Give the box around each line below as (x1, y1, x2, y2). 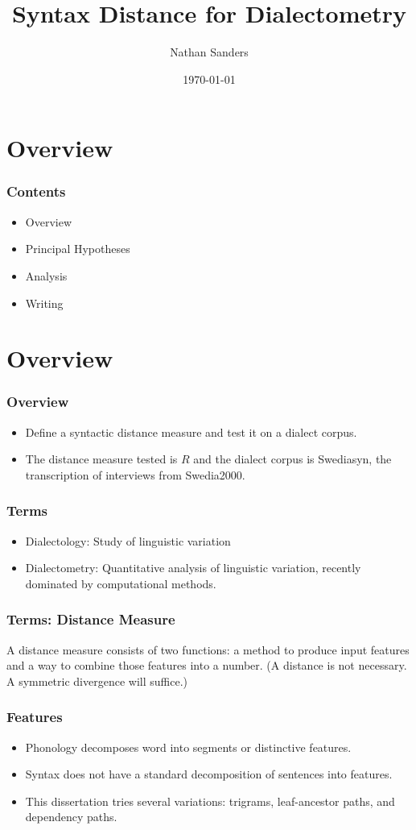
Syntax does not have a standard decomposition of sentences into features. (25, 766, 393, 782)
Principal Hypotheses (25, 240, 130, 257)
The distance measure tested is (25, 450, 178, 467)
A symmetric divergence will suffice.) (6, 672, 187, 689)
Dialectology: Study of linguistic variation (25, 532, 231, 549)
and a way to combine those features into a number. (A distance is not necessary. (6, 657, 407, 674)
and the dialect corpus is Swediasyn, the (193, 450, 392, 467)
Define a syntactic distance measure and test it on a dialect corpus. (25, 423, 357, 440)
